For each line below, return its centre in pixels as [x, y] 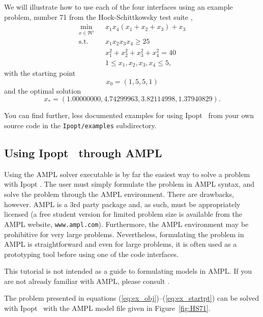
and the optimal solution [42, 90]
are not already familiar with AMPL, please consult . [87, 281]
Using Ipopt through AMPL [83, 153]
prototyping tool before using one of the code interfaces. [91, 254]
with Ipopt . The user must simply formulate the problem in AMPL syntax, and [129, 184]
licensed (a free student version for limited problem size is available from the [123, 214]
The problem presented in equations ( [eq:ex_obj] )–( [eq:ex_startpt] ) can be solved [131, 298]
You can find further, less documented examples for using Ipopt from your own [129, 115]
